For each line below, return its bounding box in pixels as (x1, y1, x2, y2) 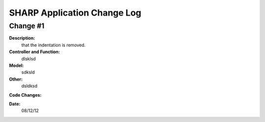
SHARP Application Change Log (9, 7, 142, 18)
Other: (9, 76, 23, 82)
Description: (9, 35, 35, 41)
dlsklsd (21, 56, 36, 61)
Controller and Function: (9, 49, 60, 55)
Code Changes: (9, 92, 42, 98)
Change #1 (9, 21, 45, 30)
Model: (9, 62, 24, 68)
